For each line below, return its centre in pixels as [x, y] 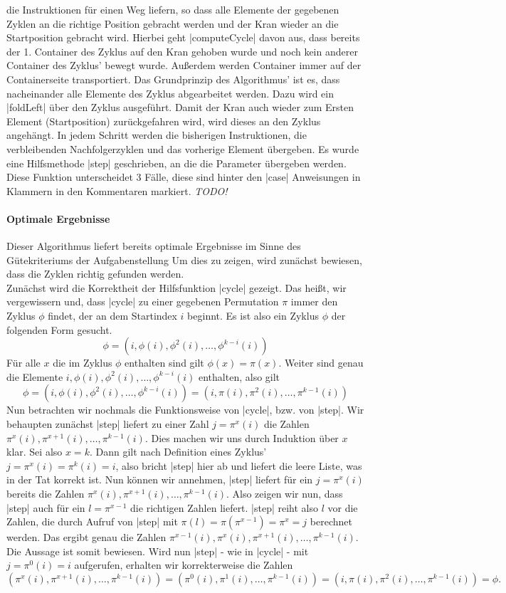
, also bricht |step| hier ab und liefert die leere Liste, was [239, 465]
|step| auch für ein [46, 507]
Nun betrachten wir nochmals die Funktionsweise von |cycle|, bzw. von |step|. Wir [185, 410]
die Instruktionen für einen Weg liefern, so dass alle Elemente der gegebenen [173, 9]
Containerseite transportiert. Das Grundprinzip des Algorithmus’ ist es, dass [173, 79]
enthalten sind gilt [164, 363]
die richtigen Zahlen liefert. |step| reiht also [225, 507]
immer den [314, 301]
